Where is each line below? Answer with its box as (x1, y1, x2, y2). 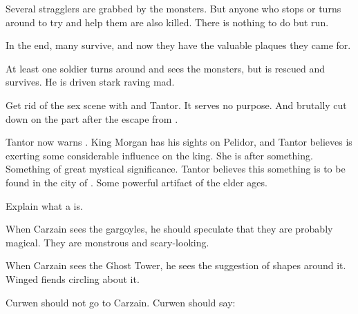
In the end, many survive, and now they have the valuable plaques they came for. (6, 38, 351, 52)
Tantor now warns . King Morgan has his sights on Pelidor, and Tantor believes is (6, 135, 352, 149)
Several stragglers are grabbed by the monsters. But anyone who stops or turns (6, 1, 341, 15)
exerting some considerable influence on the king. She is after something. (6, 148, 313, 162)
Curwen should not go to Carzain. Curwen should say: (6, 295, 236, 309)
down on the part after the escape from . (6, 111, 178, 126)
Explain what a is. (6, 198, 83, 213)
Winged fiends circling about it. (6, 271, 140, 286)
